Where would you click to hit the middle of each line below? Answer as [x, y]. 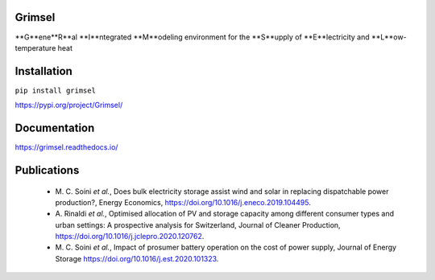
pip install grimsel [56, 90]
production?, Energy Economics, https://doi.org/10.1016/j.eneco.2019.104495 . [183, 202]
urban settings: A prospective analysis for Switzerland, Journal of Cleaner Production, [198, 224]
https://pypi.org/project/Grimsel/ [69, 105]
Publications [47, 170]
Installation [43, 71]
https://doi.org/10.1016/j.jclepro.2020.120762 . [130, 237]
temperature [35, 47]
